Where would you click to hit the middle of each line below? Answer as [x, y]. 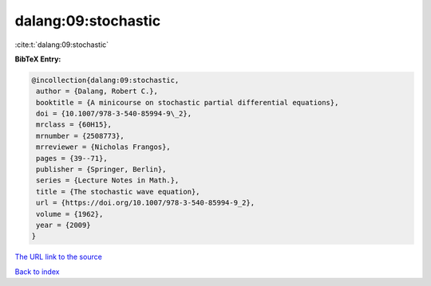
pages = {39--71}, [72, 158]
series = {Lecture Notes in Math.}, [108, 180]
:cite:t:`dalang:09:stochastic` [62, 45]
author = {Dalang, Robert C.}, [97, 91]
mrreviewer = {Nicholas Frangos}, [103, 147]
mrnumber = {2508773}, [81, 136]
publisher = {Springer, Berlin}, [101, 170]
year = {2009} [63, 225]
